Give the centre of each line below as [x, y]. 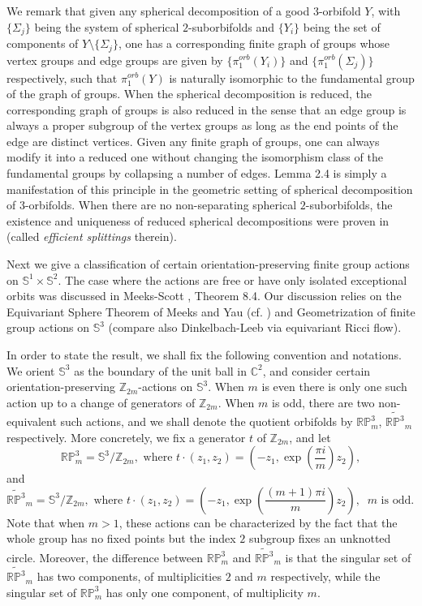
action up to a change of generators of [101, 402]
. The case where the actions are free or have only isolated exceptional [233, 279]
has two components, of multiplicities [129, 576]
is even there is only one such [334, 387]
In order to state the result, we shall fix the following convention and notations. [204, 355]
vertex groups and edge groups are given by [115, 60]
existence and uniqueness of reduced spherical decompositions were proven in [198, 220]
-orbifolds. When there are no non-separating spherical [161, 205]
